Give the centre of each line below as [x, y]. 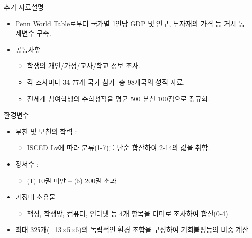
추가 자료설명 [24, 7]
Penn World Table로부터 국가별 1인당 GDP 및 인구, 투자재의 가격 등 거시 [126, 23]
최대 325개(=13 [39, 229]
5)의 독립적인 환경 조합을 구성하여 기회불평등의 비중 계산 [162, 229]
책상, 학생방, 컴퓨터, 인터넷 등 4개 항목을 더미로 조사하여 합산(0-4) [127, 213]
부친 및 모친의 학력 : [46, 131]
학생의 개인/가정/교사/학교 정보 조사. [84, 66]
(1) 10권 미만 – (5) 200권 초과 [72, 180]
